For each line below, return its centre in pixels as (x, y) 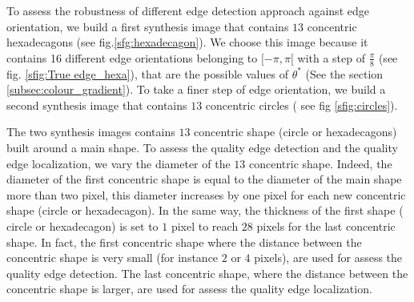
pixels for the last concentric (326, 225)
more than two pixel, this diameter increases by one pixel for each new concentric (206, 194)
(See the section (344, 73)
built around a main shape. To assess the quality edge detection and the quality (202, 147)
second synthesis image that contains (97, 105)
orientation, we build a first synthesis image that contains (148, 26)
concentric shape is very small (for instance (113, 258)
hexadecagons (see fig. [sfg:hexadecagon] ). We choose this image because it (187, 42)
